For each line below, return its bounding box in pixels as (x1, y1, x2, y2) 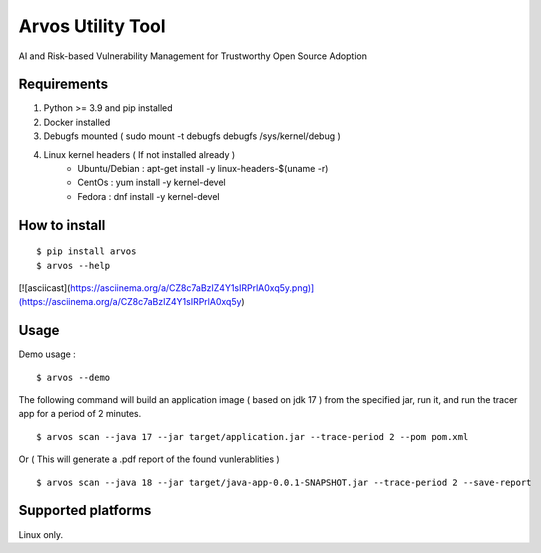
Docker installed (43, 116, 111, 128)
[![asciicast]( (18, 281, 71, 294)
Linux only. (18, 528, 64, 540)
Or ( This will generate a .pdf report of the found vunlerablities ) (18, 453, 280, 465)
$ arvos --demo (36, 371, 111, 383)
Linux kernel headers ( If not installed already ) (43, 148, 236, 160)
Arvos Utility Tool (18, 15, 166, 37)
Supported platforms (18, 502, 152, 519)
